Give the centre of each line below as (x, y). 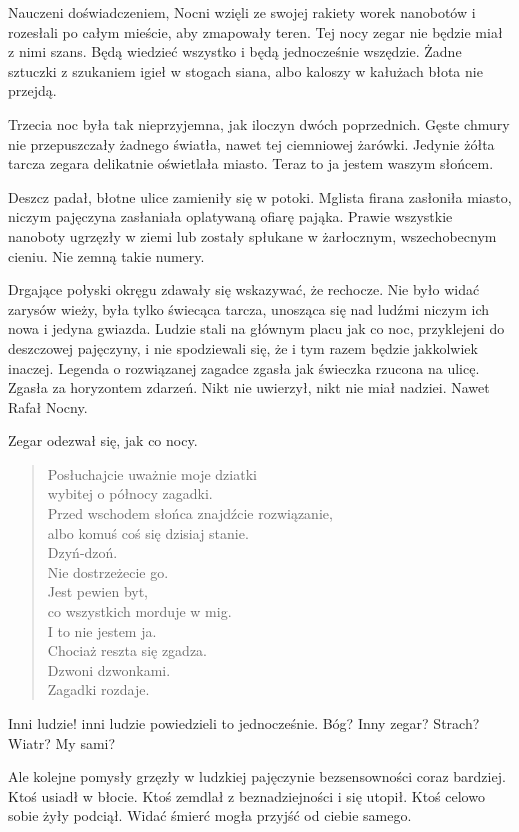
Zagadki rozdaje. (98, 689)
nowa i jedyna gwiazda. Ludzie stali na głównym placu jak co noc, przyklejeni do (256, 328)
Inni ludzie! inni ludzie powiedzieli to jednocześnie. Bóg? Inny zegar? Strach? (244, 723)
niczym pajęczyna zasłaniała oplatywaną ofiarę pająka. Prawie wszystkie (230, 216)
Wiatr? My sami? (62, 742)
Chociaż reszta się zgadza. (127, 650)
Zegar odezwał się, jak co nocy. (103, 440)
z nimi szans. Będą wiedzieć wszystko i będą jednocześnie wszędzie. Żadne (235, 51)
